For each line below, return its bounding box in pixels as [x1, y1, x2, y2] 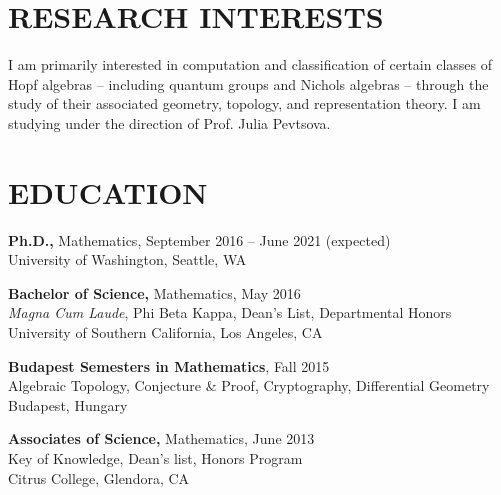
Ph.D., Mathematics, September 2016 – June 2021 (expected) [8, 229, 391, 250]
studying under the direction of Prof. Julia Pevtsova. [8, 112, 331, 133]
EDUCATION [8, 171, 208, 212]
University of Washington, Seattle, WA [8, 249, 247, 270]
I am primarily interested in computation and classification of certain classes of [8, 54, 492, 75]
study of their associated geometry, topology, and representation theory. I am [8, 93, 481, 114]
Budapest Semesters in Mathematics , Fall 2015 [8, 355, 330, 376]
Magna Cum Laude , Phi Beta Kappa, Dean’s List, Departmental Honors [8, 302, 452, 323]
